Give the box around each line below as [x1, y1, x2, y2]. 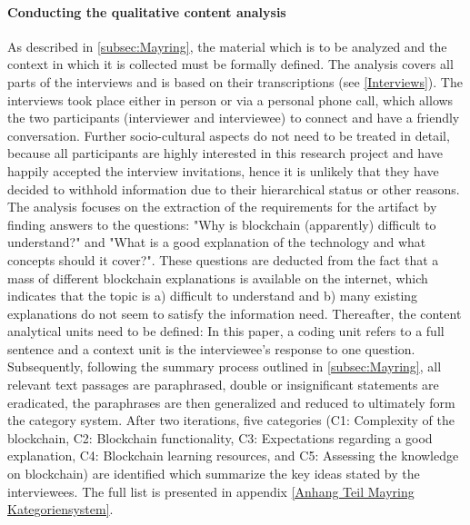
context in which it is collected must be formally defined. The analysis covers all [7, 54, 454, 74]
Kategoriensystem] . [7, 500, 114, 519]
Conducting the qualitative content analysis [7, 2, 286, 21]
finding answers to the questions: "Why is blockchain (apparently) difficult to [7, 214, 436, 233]
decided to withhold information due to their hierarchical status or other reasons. [7, 179, 460, 198]
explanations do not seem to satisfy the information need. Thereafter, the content [7, 303, 462, 322]
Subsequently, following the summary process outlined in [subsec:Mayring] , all [7, 357, 442, 376]
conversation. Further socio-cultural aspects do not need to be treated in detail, [7, 125, 450, 144]
